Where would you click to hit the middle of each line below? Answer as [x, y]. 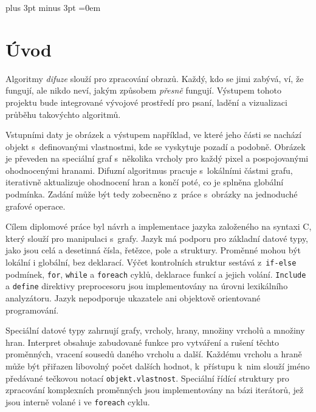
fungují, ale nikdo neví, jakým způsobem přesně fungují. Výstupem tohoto [144, 90]
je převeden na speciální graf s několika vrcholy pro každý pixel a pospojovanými [157, 158]
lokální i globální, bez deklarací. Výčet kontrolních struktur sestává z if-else [151, 262]
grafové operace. [36, 206]
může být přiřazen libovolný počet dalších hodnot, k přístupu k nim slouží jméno [158, 366]
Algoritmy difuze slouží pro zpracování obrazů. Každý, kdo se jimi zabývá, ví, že [155, 78]
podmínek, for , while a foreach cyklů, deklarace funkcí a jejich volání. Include [156, 274]
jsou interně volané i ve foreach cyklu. [78, 401]
